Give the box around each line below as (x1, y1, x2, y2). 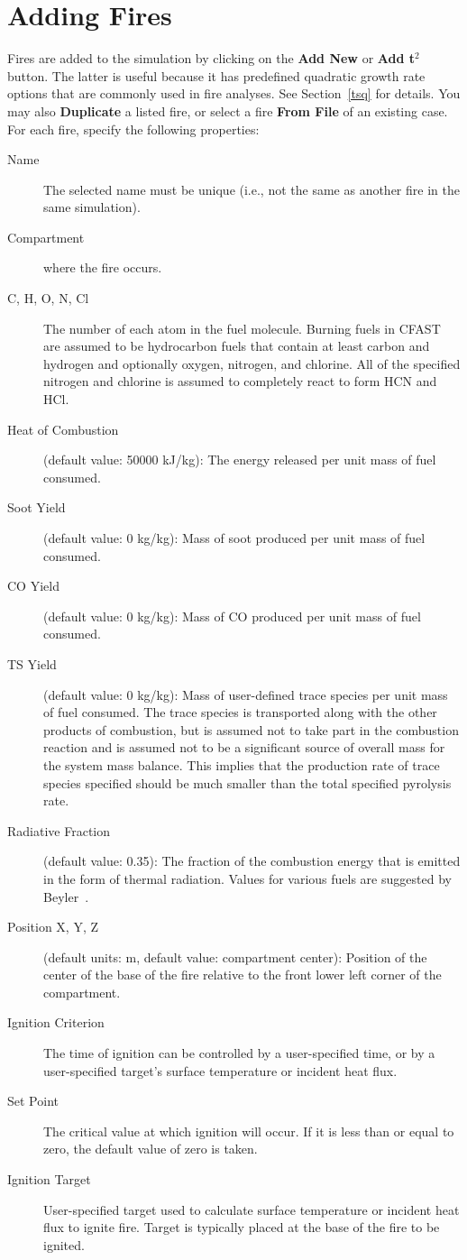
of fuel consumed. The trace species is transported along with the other (43, 703, 437, 722)
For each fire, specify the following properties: (7, 119, 260, 138)
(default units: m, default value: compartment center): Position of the (43, 947, 427, 966)
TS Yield (7, 654, 57, 673)
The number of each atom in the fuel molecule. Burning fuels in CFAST (43, 318, 441, 337)
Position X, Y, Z (7, 917, 98, 936)
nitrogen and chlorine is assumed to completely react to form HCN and (43, 372, 437, 391)
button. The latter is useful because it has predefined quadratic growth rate (7, 66, 426, 85)
